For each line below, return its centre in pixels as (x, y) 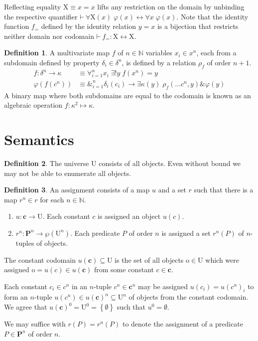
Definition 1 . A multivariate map (57, 53)
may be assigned (163, 286)
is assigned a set (186, 233)
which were (222, 259)
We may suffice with (35, 324)
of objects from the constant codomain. (189, 297)
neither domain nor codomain (49, 36)
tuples (25, 243)
